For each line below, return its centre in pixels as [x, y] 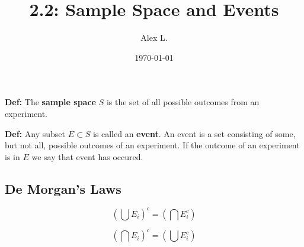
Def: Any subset [35, 133]
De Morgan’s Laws [63, 188]
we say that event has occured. [87, 156]
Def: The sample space [50, 102]
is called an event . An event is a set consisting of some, [194, 133]
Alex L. [154, 38]
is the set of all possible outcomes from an [183, 102]
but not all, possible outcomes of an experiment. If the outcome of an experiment [152, 145]
